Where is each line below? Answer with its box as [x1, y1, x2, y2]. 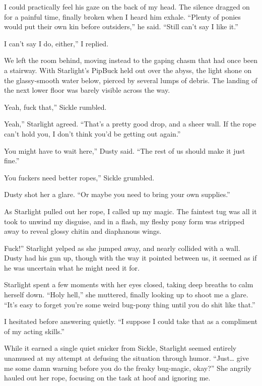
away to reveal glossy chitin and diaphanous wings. [4, 226, 162, 236]
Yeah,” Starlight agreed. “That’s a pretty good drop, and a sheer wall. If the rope [4, 118, 256, 129]
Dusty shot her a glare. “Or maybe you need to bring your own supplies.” [4, 189, 230, 200]
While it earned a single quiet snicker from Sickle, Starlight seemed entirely [4, 343, 237, 353]
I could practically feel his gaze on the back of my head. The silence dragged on [4, 2, 250, 12]
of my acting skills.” [4, 326, 64, 336]
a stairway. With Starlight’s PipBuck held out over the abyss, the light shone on [4, 65, 252, 75]
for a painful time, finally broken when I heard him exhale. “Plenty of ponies [4, 11, 241, 22]
